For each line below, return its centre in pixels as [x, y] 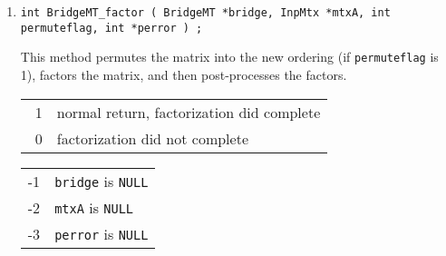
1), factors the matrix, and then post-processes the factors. [184, 74]
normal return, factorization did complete [189, 112]
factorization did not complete [152, 138]
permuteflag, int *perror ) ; [111, 28]
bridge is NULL [102, 181]
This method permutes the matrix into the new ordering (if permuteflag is [229, 57]
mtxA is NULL [94, 207]
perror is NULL [102, 233]
